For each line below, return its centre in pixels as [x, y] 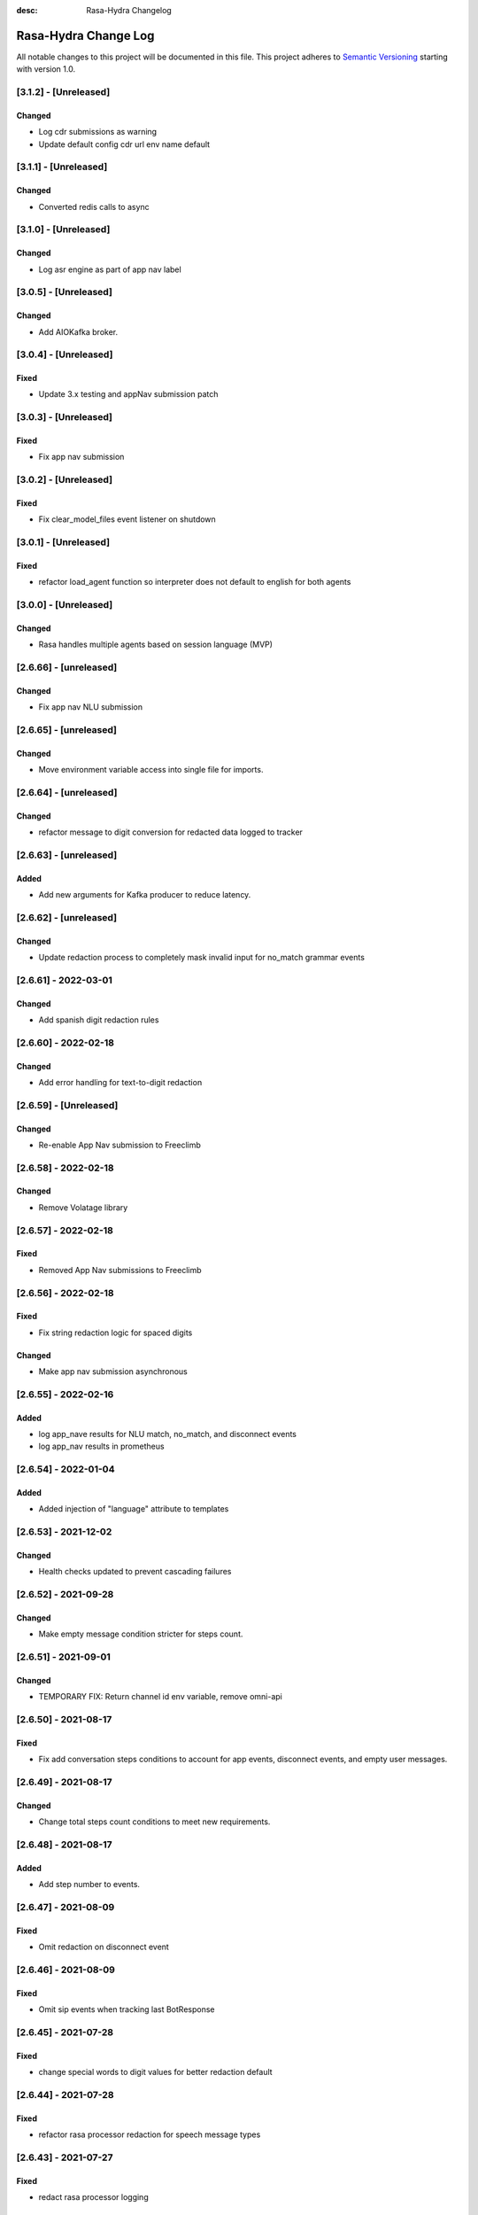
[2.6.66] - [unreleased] [67, 667]
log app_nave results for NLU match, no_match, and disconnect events [167, 1434]
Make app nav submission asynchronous [113, 1372]
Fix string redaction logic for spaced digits [116, 1333]
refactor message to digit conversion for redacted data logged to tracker [170, 832]
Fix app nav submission [81, 457]
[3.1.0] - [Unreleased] [63, 229]
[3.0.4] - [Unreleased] [65, 354]
